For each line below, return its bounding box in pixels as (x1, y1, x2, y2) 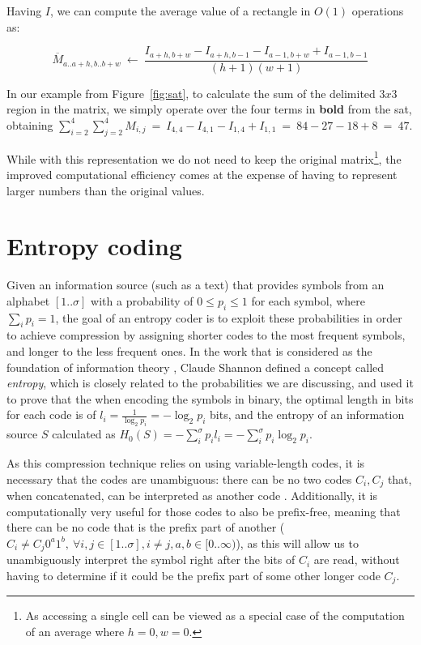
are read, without (313, 551, 400, 568)
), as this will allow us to (236, 534, 359, 551)
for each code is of (6, 406, 96, 423)
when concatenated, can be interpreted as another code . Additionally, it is (6, 487, 378, 503)
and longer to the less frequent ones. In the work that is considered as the (6, 343, 372, 359)
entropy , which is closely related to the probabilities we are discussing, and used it (6, 374, 414, 391)
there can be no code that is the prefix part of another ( (6, 519, 285, 536)
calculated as (52, 425, 116, 442)
